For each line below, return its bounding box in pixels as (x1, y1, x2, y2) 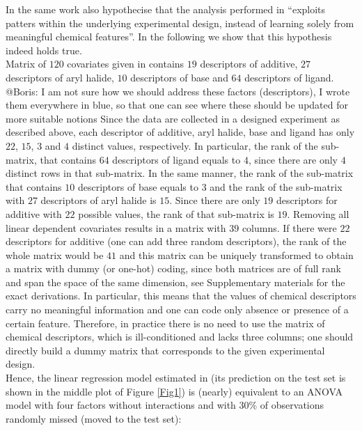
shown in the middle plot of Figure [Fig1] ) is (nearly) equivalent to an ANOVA (6, 384, 343, 398)
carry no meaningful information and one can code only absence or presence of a (6, 302, 349, 317)
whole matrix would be (6, 247, 104, 262)
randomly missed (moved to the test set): (6, 411, 182, 425)
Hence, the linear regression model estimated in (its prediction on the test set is (6, 370, 346, 385)
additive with (6, 206, 62, 221)
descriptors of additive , (200, 56, 298, 71)
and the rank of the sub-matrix (210, 179, 343, 194)
